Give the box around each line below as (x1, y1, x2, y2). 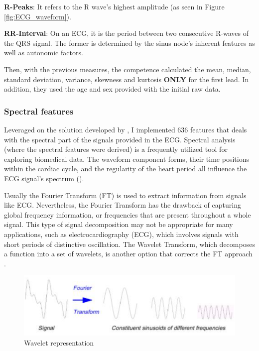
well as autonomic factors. (4, 47, 83, 58)
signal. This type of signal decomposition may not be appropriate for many (4, 219, 233, 230)
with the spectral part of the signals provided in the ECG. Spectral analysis (4, 134, 236, 144)
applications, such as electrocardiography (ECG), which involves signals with (4, 229, 239, 239)
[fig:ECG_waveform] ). (4, 11, 71, 21)
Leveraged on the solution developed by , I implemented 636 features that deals (4, 124, 247, 134)
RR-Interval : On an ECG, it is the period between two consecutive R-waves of (4, 28, 249, 38)
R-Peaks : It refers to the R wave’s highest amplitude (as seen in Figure (4, 1, 225, 11)
